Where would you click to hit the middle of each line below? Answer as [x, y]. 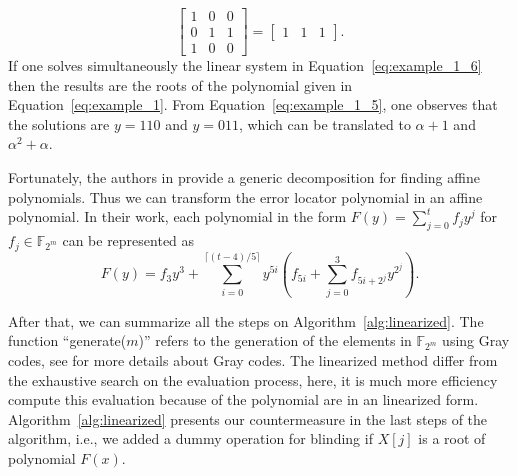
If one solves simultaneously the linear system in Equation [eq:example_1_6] [245, 65]
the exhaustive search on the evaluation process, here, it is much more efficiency [253, 379]
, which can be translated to [324, 123]
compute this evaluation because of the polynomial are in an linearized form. [243, 399]
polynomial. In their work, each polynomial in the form [177, 216]
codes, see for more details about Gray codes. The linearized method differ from [253, 359]
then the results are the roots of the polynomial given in [180, 84]
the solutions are [59, 123]
